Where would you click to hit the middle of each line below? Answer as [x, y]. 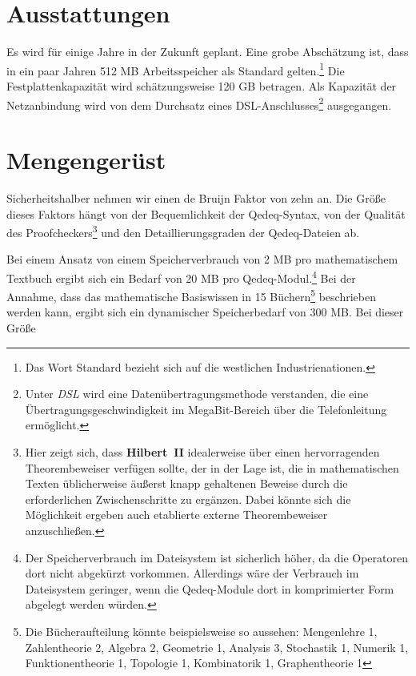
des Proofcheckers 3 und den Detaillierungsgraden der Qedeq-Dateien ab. [183, 231]
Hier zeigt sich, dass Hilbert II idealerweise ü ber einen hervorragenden [202, 452]
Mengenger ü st [86, 159]
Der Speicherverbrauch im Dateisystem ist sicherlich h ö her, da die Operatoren [216, 557]
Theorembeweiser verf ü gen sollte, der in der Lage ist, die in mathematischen [212, 467]
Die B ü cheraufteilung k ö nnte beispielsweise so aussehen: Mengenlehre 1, [201, 631]
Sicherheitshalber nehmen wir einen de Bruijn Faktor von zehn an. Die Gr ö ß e [196, 197]
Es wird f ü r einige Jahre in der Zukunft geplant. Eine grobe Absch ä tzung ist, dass [208, 52]
